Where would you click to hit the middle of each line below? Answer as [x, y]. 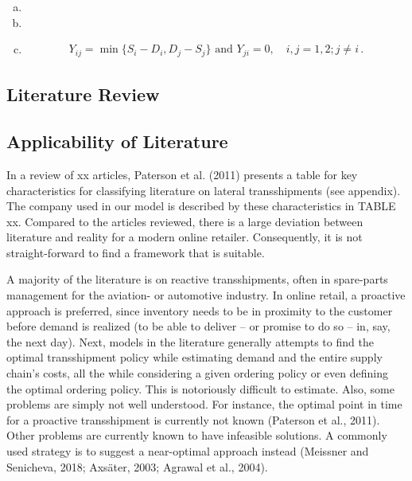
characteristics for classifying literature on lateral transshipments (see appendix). [204, 190]
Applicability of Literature [117, 141]
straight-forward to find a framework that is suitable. [136, 252]
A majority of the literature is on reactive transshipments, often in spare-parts [197, 279]
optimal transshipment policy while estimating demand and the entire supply [194, 357]
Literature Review [83, 94]
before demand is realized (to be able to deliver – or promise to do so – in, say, [198, 326]
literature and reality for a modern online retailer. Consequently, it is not [185, 237]
